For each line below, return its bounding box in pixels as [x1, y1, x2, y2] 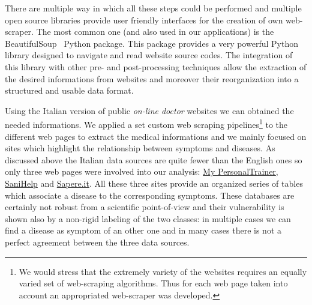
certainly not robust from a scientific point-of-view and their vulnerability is [5, 201, 284, 213]
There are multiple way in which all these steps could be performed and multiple [5, 2, 302, 14]
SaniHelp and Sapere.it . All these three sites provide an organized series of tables [5, 177, 303, 189]
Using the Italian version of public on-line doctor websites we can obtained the [5, 104, 294, 116]
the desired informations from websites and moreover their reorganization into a [5, 72, 299, 85]
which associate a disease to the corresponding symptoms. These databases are [5, 189, 295, 201]
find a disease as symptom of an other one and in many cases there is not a [5, 224, 282, 237]
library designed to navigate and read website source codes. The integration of [5, 49, 293, 61]
